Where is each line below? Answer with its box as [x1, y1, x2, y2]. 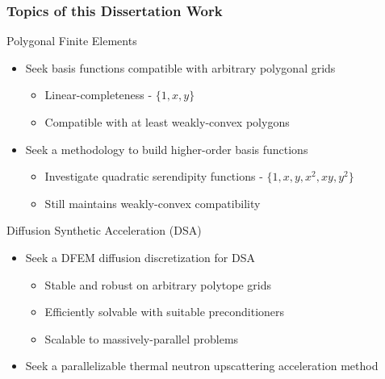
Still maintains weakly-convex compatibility [44, 194, 261, 211]
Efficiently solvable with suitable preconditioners [44, 303, 285, 320]
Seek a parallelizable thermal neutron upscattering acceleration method [25, 357, 379, 374]
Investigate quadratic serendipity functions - [44, 168, 263, 185]
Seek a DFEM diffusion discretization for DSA [25, 248, 255, 265]
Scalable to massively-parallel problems [44, 330, 239, 347]
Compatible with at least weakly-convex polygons [44, 114, 290, 130]
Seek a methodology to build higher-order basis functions [25, 140, 308, 157]
